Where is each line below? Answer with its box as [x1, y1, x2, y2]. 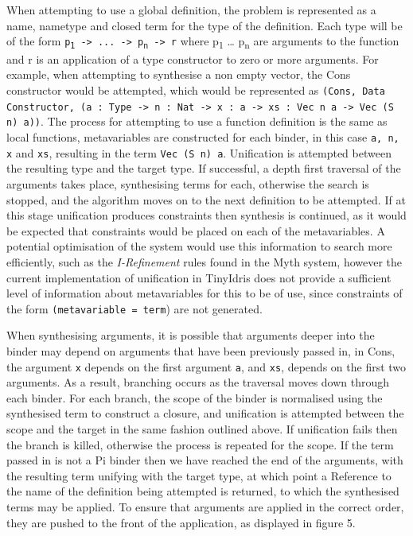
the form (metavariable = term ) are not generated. [6, 300, 263, 317]
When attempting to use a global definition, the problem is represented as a [6, 2, 376, 17]
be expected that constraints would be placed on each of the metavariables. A [6, 222, 385, 239]
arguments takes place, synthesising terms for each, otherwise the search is [6, 175, 369, 192]
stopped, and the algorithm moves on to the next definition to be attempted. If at [6, 191, 406, 208]
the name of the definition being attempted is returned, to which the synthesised [6, 483, 399, 499]
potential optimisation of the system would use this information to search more [6, 238, 392, 254]
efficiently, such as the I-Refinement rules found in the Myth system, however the [6, 253, 403, 270]
